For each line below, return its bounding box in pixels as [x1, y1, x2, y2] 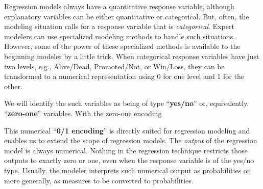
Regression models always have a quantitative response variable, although [4, 1, 234, 11]
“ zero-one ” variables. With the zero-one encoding [4, 107, 162, 118]
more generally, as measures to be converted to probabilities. [4, 175, 194, 185]
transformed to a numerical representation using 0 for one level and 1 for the [4, 71, 244, 82]
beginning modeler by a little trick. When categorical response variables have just [4, 50, 259, 61]
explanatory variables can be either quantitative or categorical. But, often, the [4, 11, 249, 21]
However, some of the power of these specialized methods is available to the [4, 41, 241, 51]
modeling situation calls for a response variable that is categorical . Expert [4, 21, 234, 32]
